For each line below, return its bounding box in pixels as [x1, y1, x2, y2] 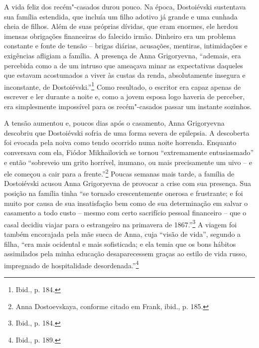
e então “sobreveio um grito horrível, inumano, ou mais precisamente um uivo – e [4, 157, 253, 167]
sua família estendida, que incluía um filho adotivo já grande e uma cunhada [4, 11, 238, 21]
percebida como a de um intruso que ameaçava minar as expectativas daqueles [4, 60, 243, 70]
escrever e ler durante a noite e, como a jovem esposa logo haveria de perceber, [4, 91, 245, 101]
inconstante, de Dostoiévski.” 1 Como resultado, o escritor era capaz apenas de [4, 80, 241, 92]
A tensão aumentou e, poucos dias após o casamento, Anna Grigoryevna [4, 118, 225, 128]
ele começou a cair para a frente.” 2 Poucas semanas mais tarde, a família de [4, 167, 235, 178]
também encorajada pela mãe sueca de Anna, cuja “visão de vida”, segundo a [4, 229, 241, 239]
